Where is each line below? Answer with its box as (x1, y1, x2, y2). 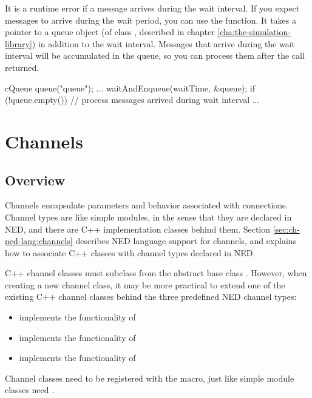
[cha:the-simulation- (217, 25, 291, 38)
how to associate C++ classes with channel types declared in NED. (5, 246, 256, 259)
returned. (5, 61, 39, 73)
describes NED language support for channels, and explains (75, 234, 297, 247)
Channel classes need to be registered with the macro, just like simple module (5, 371, 294, 384)
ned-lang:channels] (5, 234, 73, 247)
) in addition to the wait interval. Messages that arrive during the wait (32, 37, 296, 50)
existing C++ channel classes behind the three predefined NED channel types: (5, 290, 297, 303)
